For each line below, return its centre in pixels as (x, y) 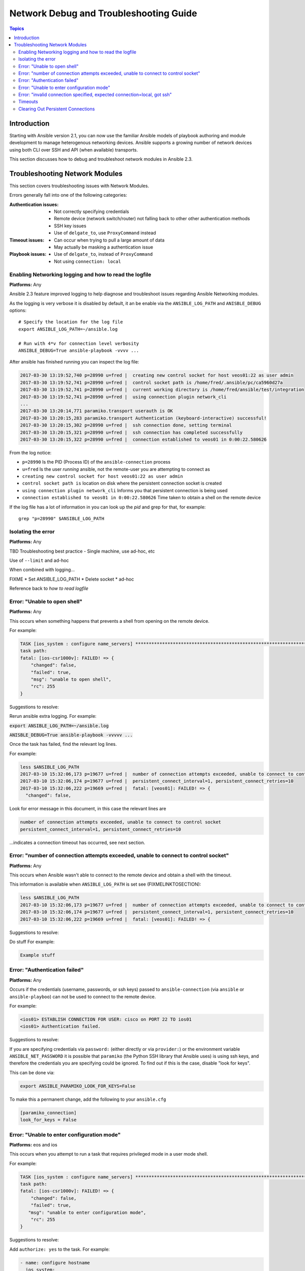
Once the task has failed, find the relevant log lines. (63, 744)
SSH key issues (70, 226)
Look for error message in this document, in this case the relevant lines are (88, 809)
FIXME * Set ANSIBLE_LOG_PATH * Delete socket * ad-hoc (72, 579)
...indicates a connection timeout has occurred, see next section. (77, 842)
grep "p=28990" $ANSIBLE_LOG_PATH (61, 519)
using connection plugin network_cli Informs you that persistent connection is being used (125, 490)
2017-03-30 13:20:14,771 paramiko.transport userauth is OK (97, 411)
